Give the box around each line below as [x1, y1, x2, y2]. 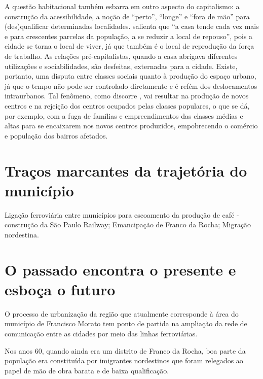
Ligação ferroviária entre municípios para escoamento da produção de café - [5, 209, 239, 220]
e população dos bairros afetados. [5, 130, 108, 141]
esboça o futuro [5, 279, 116, 299]
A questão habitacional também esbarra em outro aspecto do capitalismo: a [5, 1, 240, 11]
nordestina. [5, 229, 39, 239]
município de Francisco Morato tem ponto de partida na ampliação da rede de [5, 318, 247, 329]
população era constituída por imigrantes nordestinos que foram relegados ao [5, 355, 243, 366]
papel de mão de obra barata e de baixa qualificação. [5, 365, 169, 375]
